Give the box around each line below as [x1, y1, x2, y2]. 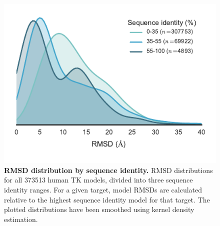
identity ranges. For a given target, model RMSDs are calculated [4, 184, 202, 194]
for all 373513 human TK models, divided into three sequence [4, 174, 193, 185]
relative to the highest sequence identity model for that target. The [4, 194, 210, 204]
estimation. [4, 213, 38, 224]
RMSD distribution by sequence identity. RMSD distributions [4, 164, 213, 175]
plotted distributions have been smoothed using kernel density [4, 204, 194, 214]
